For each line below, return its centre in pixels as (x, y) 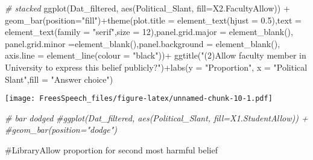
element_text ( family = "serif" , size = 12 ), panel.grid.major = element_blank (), (149, 32)
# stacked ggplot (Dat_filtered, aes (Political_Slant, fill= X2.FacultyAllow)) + (147, 8)
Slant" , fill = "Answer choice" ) (59, 79)
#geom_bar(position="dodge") (61, 130)
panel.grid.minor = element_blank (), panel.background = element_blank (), (143, 43)
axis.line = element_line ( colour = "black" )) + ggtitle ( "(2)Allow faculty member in (156, 55)
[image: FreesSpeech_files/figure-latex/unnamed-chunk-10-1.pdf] (139, 99)
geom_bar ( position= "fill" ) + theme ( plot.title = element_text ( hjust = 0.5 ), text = (153, 20)
